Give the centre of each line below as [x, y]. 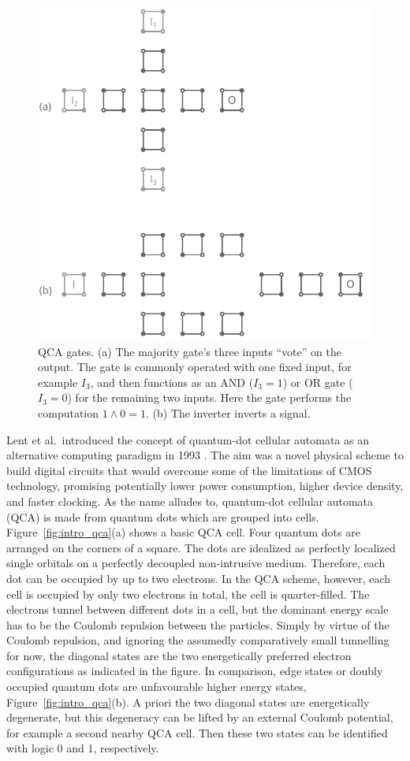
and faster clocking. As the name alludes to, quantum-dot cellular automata [190, 501]
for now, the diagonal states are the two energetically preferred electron [179, 655]
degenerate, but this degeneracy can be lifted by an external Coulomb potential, [200, 717]
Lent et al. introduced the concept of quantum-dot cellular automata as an [188, 439]
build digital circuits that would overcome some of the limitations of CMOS [189, 470]
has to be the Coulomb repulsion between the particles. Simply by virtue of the [198, 624]
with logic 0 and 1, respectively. [83, 748]
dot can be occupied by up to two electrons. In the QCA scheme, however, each [199, 578]
